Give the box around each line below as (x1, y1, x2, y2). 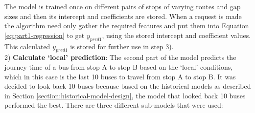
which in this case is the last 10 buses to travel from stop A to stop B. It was (4, 71, 236, 81)
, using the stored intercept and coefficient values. (102, 30, 251, 40)
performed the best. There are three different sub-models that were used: (4, 100, 223, 110)
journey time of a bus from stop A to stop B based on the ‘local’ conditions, (4, 61, 233, 72)
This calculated (4, 41, 50, 51)
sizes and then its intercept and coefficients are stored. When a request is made (4, 11, 242, 21)
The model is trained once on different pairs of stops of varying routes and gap (4, 1, 241, 11)
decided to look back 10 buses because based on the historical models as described (4, 81, 251, 91)
